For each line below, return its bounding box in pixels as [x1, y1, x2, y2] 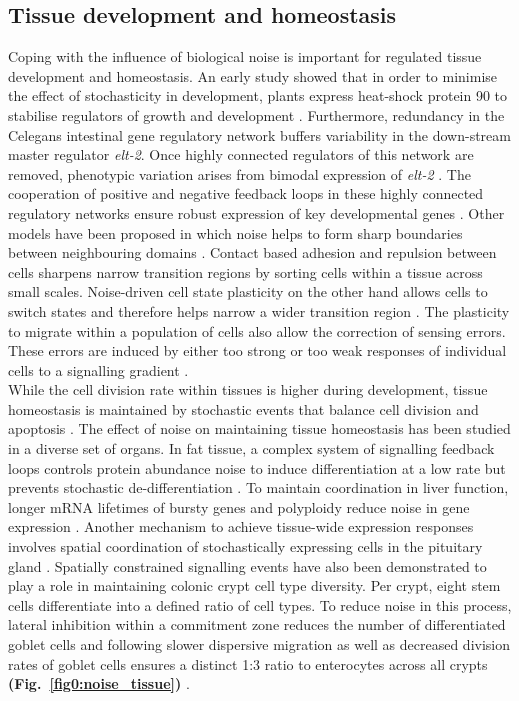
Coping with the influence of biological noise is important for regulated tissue [8, 46, 482, 67]
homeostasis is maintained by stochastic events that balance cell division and [8, 398, 479, 419]
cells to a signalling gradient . [8, 359, 189, 380]
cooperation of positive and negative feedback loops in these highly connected [8, 183, 484, 204]
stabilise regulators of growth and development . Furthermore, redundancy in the [8, 104, 505, 125]
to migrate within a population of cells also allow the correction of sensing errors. [8, 320, 506, 341]
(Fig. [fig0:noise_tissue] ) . [8, 673, 190, 694]
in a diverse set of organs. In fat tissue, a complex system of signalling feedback [8, 438, 495, 459]
